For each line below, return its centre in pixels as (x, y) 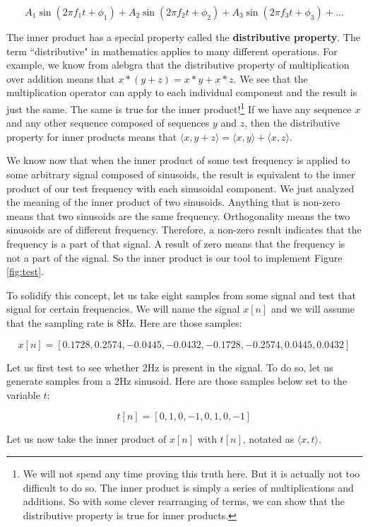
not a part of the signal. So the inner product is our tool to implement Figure (174, 257)
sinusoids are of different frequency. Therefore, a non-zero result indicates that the (184, 230)
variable (23, 394)
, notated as (268, 439)
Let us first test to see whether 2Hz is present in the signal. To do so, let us (170, 367)
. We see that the (271, 78)
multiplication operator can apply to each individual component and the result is (182, 92)
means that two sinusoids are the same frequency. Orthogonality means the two (178, 215)
